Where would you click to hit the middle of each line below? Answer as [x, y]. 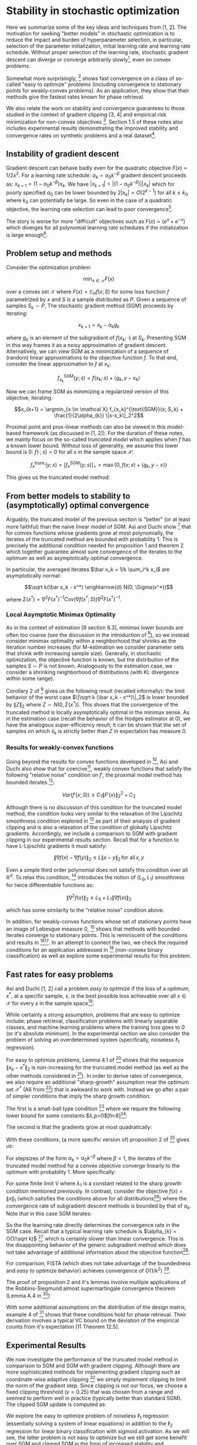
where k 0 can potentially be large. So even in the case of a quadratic [89, 201]
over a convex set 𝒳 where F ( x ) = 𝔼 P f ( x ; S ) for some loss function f [88, 292]
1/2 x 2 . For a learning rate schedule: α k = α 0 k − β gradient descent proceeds [96, 176]
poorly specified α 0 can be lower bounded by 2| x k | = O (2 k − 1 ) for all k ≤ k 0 [97, 193]
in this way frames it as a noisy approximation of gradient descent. [87, 345]
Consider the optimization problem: [49, 268]
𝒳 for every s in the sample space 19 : [50, 1002]
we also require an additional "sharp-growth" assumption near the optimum [98, 1082]
